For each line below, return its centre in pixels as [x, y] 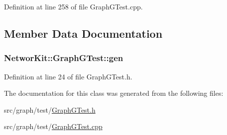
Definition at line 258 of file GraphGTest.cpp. [73, 6]
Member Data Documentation [83, 33]
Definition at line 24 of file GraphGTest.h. [68, 76]
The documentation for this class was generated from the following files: [114, 93]
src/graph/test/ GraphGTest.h [50, 109]
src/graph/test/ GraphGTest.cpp [53, 126]
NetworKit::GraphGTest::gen [64, 58]
